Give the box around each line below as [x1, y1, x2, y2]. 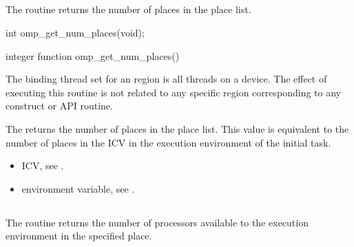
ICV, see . [21, 158, 64, 173]
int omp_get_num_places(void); [6, 25, 145, 39]
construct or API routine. [6, 98, 113, 113]
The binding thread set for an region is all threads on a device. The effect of [6, 72, 327, 86]
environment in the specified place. [6, 228, 152, 243]
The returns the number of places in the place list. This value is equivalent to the [6, 121, 349, 136]
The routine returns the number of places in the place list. [6, 2, 251, 17]
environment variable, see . [21, 181, 135, 195]
